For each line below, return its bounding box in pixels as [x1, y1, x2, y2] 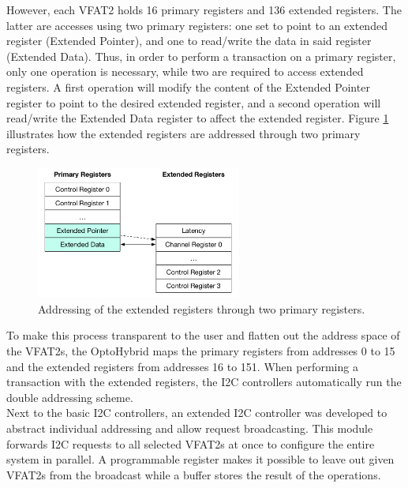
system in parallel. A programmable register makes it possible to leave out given [6, 451, 395, 467]
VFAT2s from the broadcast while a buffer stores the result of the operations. [6, 466, 381, 482]
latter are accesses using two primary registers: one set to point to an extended [6, 17, 387, 33]
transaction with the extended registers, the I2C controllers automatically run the [6, 374, 402, 390]
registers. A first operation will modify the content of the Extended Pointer [6, 78, 370, 95]
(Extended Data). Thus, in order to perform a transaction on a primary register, [6, 47, 396, 64]
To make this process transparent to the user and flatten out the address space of [6, 327, 400, 343]
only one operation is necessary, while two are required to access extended [6, 63, 364, 80]
